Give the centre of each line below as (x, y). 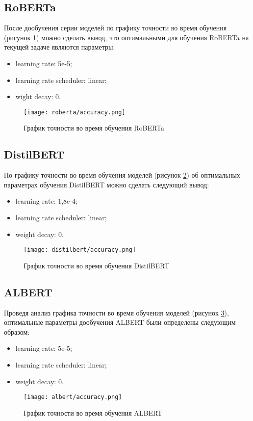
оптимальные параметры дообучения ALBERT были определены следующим (120, 322)
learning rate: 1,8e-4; (46, 201)
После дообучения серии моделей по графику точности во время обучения (115, 28)
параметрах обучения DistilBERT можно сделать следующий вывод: (107, 184)
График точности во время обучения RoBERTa (94, 128)
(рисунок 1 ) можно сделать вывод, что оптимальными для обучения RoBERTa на (126, 37)
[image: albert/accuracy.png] (73, 397)
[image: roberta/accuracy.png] (75, 112)
